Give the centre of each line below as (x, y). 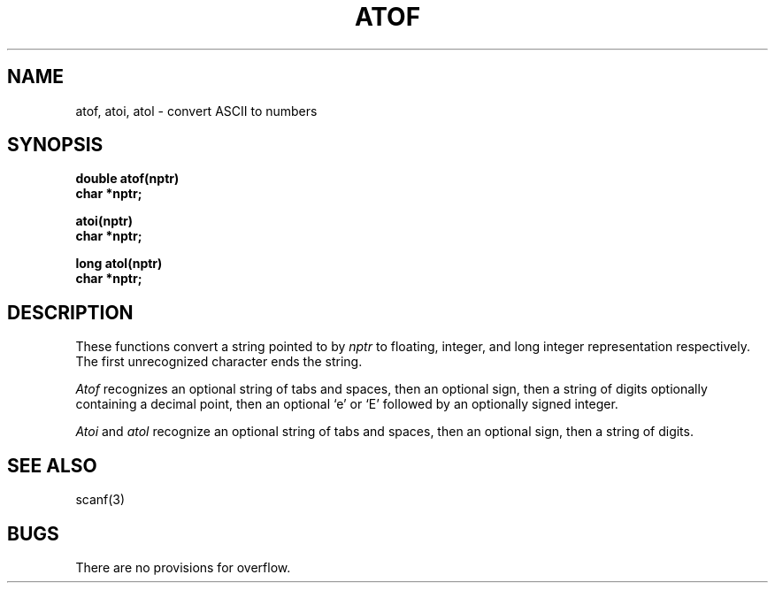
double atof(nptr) (127, 179)
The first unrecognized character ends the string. (219, 362)
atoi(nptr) (104, 221)
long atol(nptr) (119, 264)
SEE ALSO (52, 465)
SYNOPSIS (55, 145)
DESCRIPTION (70, 312)
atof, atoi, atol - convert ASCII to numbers (196, 111)
